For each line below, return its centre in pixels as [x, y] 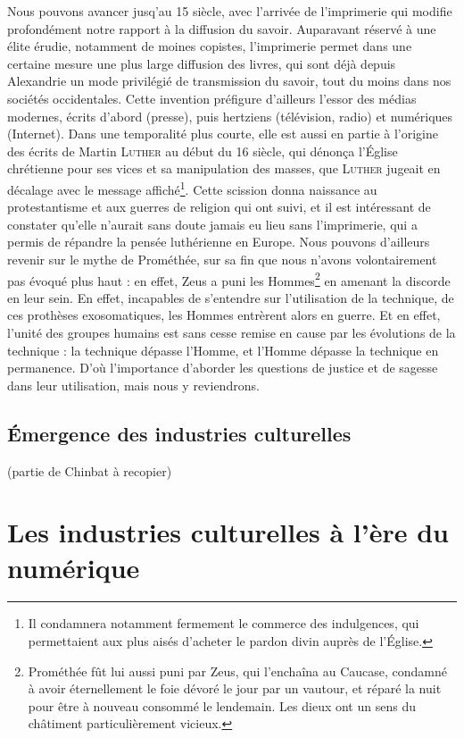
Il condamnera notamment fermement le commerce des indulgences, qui [224, 623]
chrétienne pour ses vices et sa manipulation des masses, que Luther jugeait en [224, 168]
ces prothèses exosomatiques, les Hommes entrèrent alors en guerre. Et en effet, [224, 315]
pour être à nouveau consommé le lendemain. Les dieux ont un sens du [222, 705]
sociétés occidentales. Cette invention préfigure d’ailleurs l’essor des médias [212, 98]
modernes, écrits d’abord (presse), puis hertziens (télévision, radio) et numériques [230, 116]
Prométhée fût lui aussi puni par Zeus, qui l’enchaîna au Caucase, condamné [238, 671]
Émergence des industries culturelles [179, 433]
